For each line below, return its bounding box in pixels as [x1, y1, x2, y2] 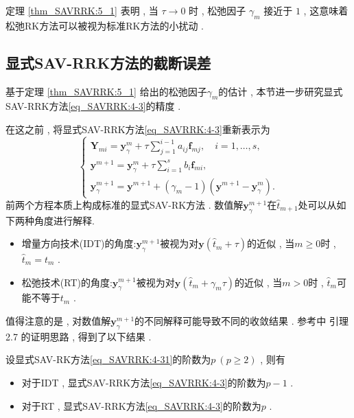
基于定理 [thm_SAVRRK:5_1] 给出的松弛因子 [5, 84, 207, 98]
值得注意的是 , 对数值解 [5, 313, 111, 327]
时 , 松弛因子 [189, 3, 246, 17]
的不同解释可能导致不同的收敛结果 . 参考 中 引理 [134, 313, 349, 327]
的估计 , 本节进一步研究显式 [218, 84, 343, 98]
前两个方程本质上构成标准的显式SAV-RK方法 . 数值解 [5, 197, 244, 211]
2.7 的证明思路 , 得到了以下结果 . [5, 329, 152, 343]
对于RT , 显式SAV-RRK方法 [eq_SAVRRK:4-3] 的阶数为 [21, 398, 261, 413]
